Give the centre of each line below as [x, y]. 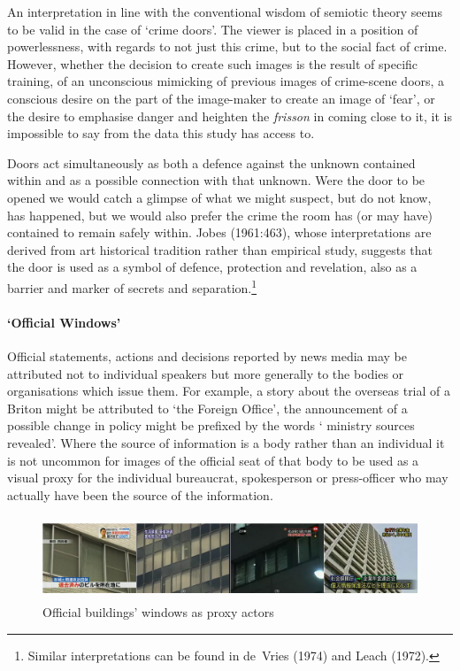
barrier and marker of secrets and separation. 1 [132, 286]
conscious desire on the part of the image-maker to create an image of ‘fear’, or [221, 98]
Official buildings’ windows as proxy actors [158, 612]
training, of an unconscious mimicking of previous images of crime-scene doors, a [226, 81]
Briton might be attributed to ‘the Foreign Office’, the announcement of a [207, 408]
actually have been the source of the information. [140, 494]
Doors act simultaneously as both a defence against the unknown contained [211, 162]
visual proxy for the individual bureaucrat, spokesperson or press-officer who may [228, 478]
